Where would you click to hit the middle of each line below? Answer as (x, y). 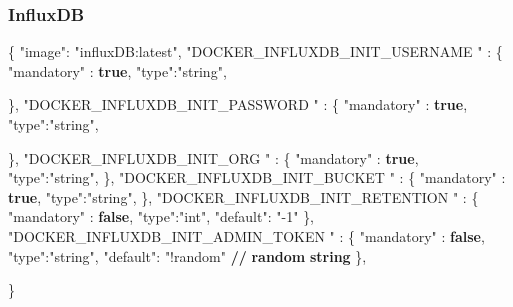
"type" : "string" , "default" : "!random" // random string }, (187, 255)
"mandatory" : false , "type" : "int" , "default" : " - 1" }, (161, 216)
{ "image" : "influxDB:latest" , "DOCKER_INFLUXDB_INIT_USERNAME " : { (255, 51)
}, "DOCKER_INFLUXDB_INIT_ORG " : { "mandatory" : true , (213, 157)
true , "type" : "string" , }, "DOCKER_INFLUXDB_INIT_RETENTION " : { (243, 196)
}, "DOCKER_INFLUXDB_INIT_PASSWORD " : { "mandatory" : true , (238, 104)
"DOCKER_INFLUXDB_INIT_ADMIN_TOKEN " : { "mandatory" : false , (246, 235)
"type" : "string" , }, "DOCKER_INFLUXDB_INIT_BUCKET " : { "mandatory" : (257, 177)
